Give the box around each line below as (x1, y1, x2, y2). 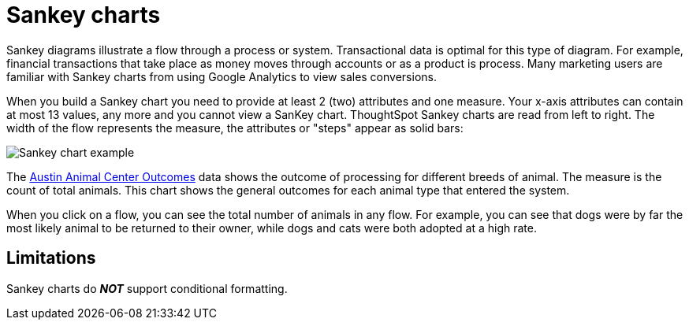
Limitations (6, 248, 96, 269)
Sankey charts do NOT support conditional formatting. (6, 281, 288, 295)
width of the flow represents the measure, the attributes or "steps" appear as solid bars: (6, 120, 464, 135)
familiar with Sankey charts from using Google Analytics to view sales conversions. (6, 69, 437, 83)
